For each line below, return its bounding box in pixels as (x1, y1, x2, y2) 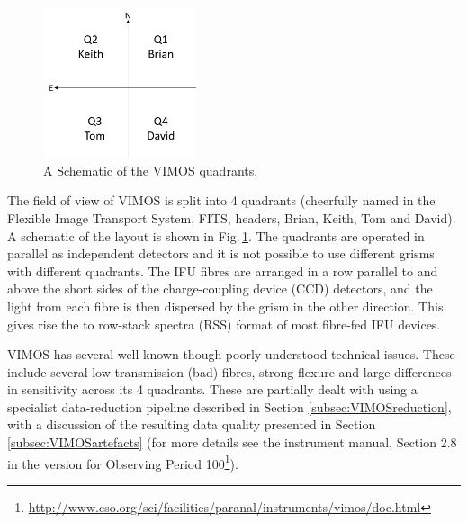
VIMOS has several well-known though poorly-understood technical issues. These (7, 345, 455, 364)
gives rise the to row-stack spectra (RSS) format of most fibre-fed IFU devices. (7, 314, 441, 333)
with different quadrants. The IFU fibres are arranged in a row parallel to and (7, 261, 438, 280)
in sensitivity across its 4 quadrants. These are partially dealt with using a (7, 380, 418, 399)
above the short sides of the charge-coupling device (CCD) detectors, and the (7, 279, 433, 298)
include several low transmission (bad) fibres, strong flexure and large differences (7, 362, 452, 381)
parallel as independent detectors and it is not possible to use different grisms (7, 244, 435, 263)
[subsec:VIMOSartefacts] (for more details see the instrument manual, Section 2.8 (7, 433, 457, 452)
